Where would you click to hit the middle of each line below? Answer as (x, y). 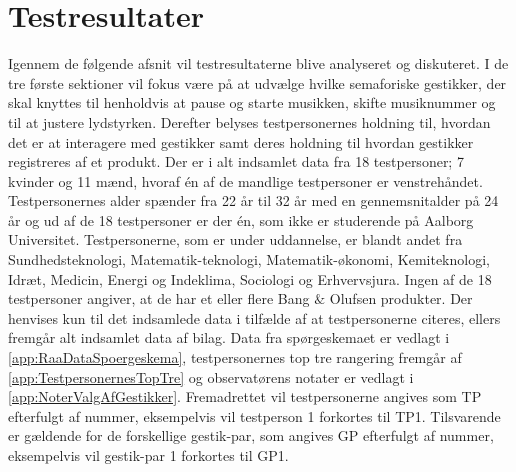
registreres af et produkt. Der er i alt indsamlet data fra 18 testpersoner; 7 (236, 161)
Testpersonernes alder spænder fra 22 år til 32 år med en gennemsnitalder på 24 (253, 200)
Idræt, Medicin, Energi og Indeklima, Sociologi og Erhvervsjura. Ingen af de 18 (250, 278)
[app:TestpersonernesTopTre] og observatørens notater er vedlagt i (211, 376)
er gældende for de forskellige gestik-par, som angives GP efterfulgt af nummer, (251, 435)
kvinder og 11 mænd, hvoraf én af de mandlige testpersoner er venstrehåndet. (245, 180)
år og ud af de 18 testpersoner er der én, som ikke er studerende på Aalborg (241, 219)
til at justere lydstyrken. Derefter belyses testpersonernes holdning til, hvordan (249, 121)
